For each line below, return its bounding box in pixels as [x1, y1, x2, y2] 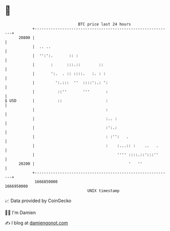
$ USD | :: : [5, 98, 109, 103]
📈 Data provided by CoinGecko [5, 198, 72, 204]
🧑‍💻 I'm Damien [5, 209, 36, 216]
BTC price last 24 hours [78, 22, 131, 27]
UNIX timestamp [87, 188, 120, 193]
